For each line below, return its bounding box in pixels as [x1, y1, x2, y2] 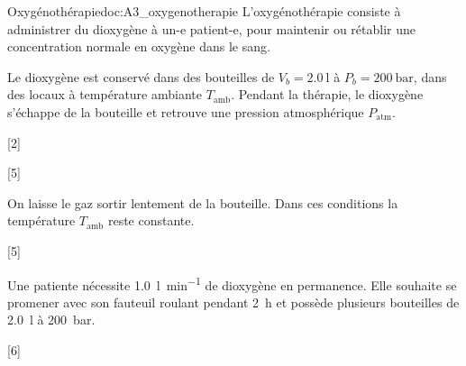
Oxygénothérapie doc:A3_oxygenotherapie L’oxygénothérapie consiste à [7, 2, 401, 20]
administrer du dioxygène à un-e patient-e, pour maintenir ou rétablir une [7, 19, 416, 38]
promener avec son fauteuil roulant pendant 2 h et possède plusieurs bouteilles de [7, 292, 460, 311]
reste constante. [107, 211, 195, 230]
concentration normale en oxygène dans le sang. [7, 37, 270, 56]
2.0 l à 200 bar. [7, 310, 96, 329]
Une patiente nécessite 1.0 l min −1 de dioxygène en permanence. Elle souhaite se [7, 272, 457, 294]
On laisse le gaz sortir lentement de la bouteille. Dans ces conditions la [7, 193, 398, 212]
